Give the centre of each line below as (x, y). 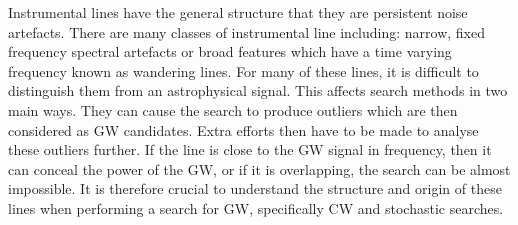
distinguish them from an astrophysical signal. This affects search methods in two (258, 90)
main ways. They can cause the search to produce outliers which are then (233, 109)
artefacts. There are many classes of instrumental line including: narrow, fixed (247, 31)
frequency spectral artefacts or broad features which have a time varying (230, 51)
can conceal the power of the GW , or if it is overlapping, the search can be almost (259, 168)
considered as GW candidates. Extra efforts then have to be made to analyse (243, 129)
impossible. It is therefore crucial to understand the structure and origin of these (255, 188)
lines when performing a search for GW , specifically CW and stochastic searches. (256, 207)
